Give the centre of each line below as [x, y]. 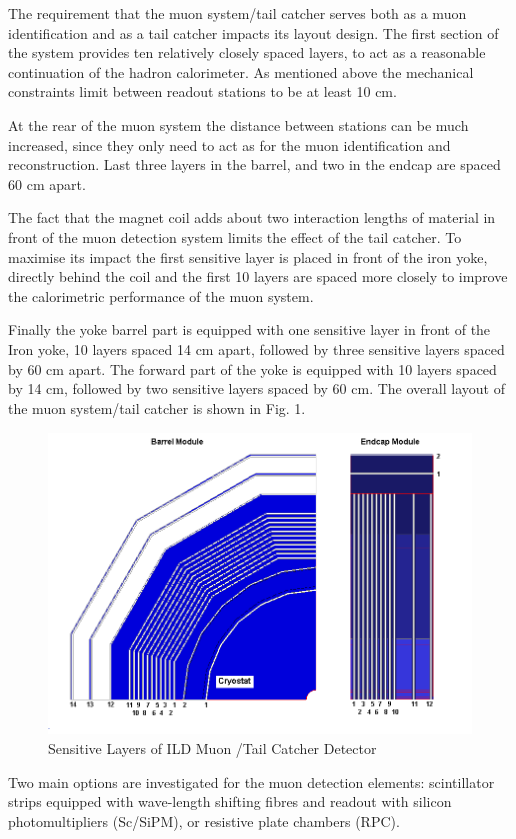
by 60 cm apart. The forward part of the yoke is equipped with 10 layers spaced [252, 368]
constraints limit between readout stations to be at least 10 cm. [202, 91]
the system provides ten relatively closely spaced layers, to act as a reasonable [247, 52]
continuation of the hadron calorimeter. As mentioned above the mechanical [241, 71]
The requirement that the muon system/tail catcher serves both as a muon [237, 13]
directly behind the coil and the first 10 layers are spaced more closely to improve [258, 276]
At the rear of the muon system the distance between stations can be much [238, 124]
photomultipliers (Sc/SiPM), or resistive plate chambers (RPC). [204, 821]
